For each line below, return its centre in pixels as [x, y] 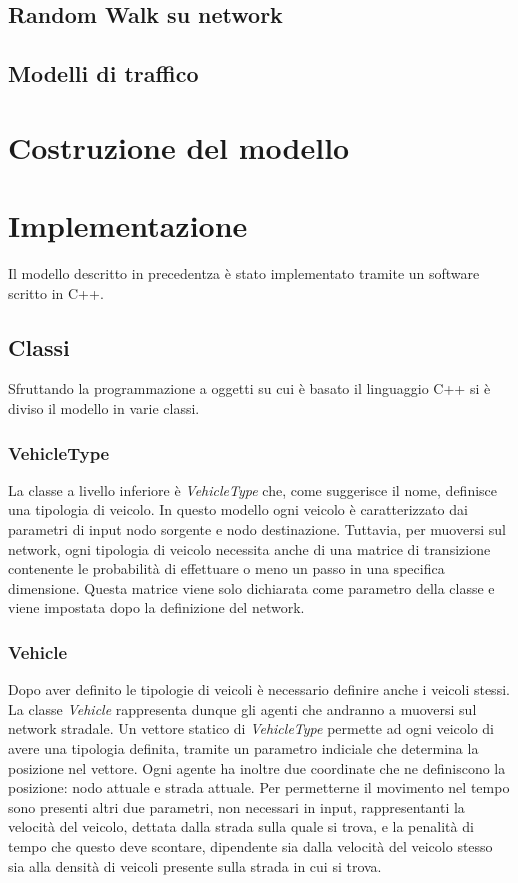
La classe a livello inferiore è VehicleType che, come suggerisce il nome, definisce [253, 489]
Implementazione [128, 225]
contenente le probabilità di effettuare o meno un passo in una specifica [226, 568]
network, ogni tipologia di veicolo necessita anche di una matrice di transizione [249, 548]
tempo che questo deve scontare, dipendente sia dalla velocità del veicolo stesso [250, 845]
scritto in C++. [56, 292]
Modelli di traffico [103, 73]
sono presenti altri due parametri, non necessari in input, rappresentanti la [236, 806]
